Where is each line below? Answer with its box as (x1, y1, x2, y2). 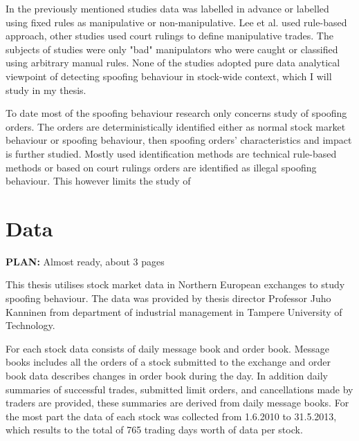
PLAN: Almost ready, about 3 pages (6, 254, 165, 268)
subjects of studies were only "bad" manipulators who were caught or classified (6, 41, 338, 56)
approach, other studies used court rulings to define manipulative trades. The (6, 28, 333, 43)
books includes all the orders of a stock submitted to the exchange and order (6, 355, 331, 369)
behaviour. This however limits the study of (6, 173, 191, 188)
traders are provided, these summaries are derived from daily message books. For (6, 395, 349, 410)
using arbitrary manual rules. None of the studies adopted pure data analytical (6, 55, 340, 70)
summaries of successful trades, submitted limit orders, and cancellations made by (6, 382, 353, 396)
